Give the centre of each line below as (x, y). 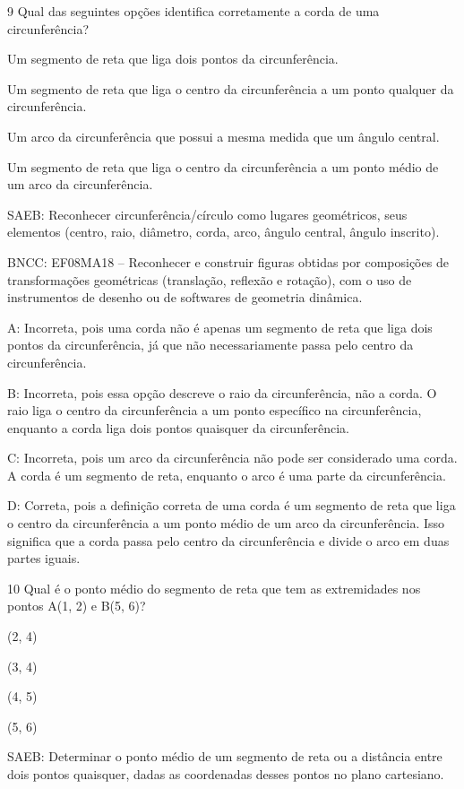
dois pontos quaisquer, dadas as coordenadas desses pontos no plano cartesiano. (226, 774)
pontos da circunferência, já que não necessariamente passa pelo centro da (211, 345)
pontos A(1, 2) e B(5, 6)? (77, 606)
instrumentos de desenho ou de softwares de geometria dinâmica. (185, 297)
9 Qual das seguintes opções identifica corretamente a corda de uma (193, 11)
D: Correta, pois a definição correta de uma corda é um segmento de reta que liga (232, 505)
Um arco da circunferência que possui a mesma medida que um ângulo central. (223, 136)
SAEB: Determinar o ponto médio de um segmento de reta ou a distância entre (225, 756)
